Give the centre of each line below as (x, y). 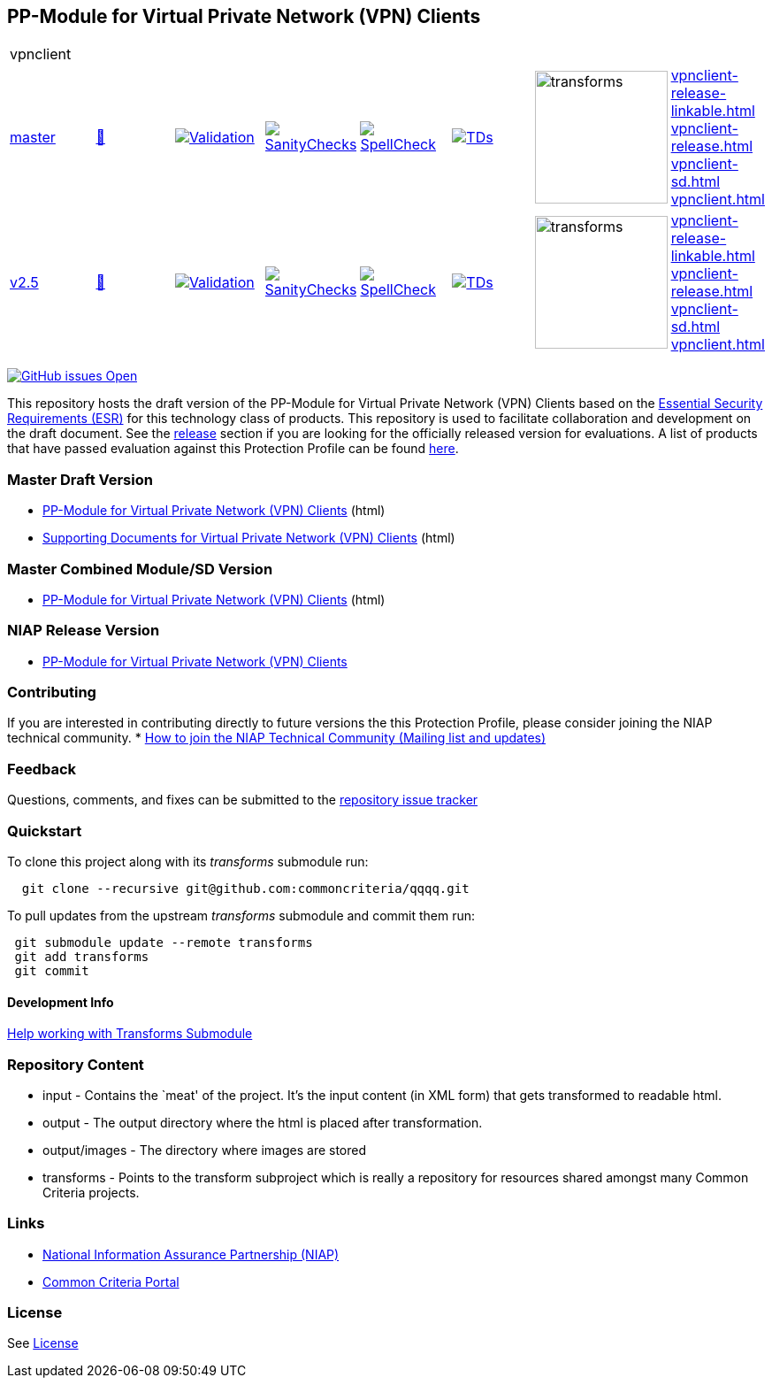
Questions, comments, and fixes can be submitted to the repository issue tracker (243, 800)
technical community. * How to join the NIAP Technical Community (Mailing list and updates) (277, 738)
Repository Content (76, 1064)
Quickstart (45, 831)
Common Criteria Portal (111, 1281)
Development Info (61, 1002)
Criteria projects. (91, 1192)
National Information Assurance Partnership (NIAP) (191, 1254)
